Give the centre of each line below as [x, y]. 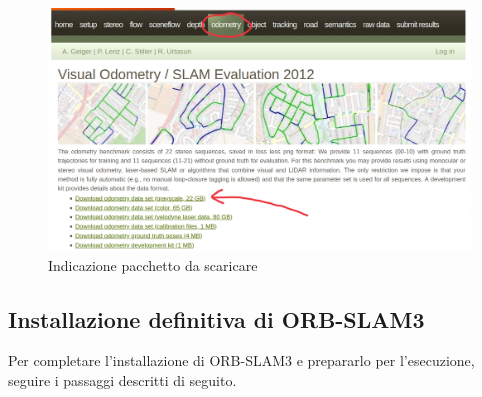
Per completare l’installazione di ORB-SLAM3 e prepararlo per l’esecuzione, [241, 360]
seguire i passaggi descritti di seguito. [122, 380]
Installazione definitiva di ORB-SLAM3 [216, 318]
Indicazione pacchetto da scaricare [153, 264]
